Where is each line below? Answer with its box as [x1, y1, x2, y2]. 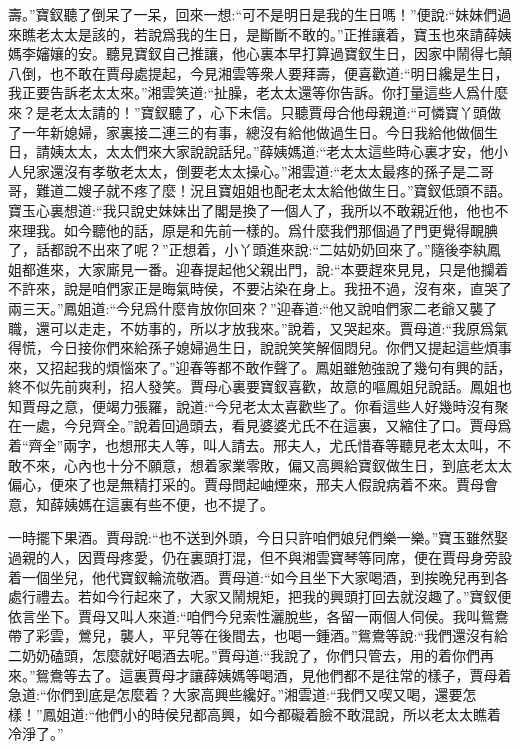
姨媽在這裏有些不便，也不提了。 [63, 493, 274, 514]
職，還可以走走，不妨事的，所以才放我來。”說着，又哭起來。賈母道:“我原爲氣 [8, 317, 509, 338]
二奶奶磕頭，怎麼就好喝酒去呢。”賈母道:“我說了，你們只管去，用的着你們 [8, 645, 481, 665]
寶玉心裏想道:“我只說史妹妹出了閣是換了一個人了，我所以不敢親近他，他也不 [8, 199, 509, 220]
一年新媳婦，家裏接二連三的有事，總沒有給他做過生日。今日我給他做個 [21, 121, 484, 142]
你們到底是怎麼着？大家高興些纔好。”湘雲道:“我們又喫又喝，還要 [46, 684, 463, 705]
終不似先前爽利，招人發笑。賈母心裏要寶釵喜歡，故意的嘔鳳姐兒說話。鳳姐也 [8, 376, 512, 397]
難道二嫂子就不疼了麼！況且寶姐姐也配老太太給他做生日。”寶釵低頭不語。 [35, 180, 512, 201]
